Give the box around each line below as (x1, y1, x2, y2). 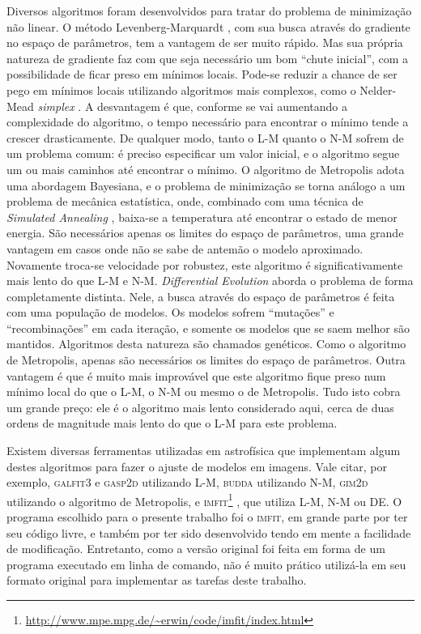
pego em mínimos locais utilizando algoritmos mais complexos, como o (6, 81, 356, 98)
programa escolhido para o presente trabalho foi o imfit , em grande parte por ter (6, 508, 408, 525)
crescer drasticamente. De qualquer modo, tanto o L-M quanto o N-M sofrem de (6, 129, 404, 146)
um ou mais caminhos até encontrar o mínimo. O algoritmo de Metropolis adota (6, 160, 405, 177)
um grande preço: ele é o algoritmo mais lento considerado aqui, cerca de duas (6, 398, 394, 415)
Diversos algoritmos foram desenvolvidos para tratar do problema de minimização (6, 2, 412, 19)
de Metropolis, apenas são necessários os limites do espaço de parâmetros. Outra (6, 351, 406, 368)
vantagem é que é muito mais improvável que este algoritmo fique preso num (6, 367, 386, 384)
